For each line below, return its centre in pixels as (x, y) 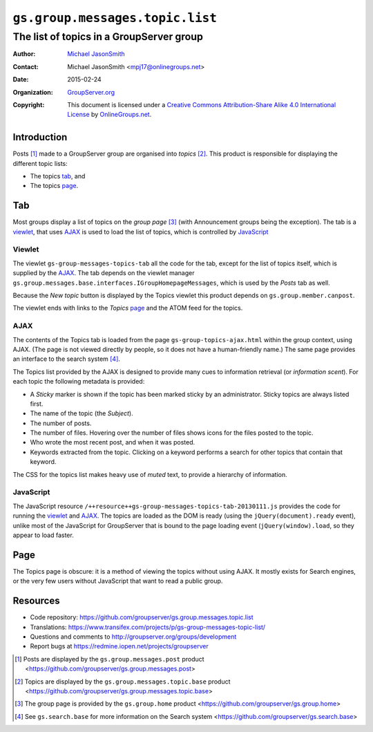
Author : (24, 54)
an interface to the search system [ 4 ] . (67, 359)
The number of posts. (61, 423)
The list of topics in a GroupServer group (108, 37)
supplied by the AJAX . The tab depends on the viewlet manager (104, 273)
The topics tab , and (58, 176)
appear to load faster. (43, 535)
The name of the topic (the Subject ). (82, 413)
